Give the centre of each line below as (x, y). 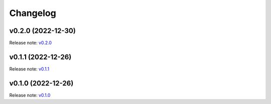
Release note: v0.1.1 (29, 69)
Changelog (33, 13)
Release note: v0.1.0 (30, 95)
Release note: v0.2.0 (31, 43)
